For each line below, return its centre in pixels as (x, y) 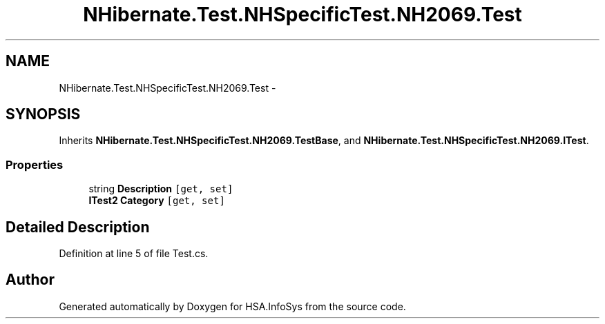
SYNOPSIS (43, 114)
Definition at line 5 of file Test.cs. (134, 254)
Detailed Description (78, 227)
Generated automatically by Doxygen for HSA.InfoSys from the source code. (232, 306)
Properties (35, 164)
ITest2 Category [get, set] (157, 201)
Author (30, 280)
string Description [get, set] (161, 189)
